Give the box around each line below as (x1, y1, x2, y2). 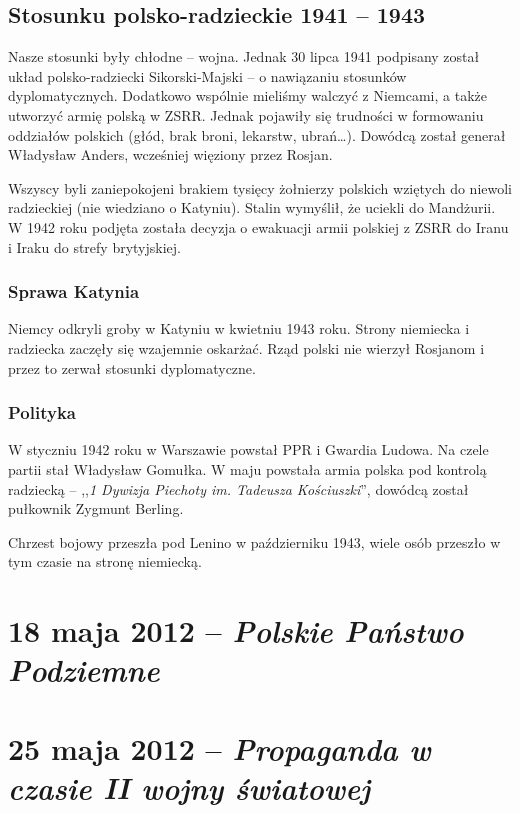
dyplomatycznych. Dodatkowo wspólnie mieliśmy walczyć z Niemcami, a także (8, 85, 487, 106)
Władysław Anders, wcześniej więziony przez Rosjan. (8, 144, 333, 165)
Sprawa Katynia (8, 279, 140, 304)
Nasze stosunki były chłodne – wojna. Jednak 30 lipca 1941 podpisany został (8, 46, 480, 67)
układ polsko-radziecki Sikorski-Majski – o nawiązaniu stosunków (8, 65, 407, 86)
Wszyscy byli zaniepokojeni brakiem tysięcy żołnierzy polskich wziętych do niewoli (8, 177, 513, 198)
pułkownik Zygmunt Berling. (8, 498, 184, 519)
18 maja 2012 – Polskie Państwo (8, 610, 464, 652)
